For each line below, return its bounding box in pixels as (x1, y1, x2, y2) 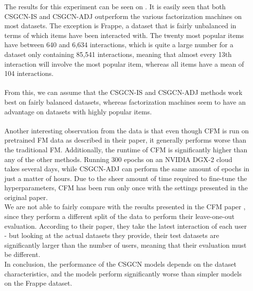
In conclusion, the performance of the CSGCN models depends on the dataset (4, 259, 236, 269)
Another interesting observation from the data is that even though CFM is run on (4, 125, 249, 135)
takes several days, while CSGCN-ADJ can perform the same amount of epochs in (4, 164, 250, 174)
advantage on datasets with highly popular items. (4, 106, 152, 116)
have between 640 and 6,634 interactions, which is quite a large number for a (4, 39, 234, 50)
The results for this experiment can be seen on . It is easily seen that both (4, 1, 226, 11)
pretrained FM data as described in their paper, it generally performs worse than (4, 135, 247, 145)
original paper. (4, 192, 48, 202)
